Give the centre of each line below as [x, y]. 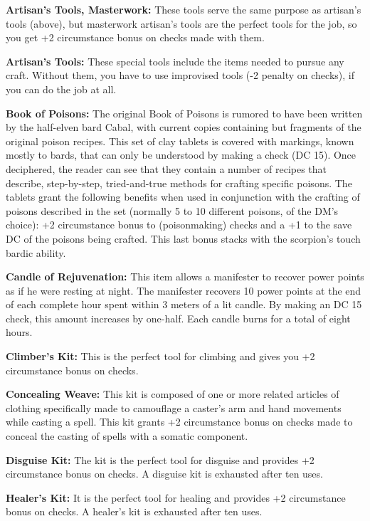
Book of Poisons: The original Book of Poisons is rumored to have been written [184, 113]
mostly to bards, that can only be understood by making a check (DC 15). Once [181, 155]
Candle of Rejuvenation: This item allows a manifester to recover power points [185, 277]
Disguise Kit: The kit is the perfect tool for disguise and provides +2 [160, 459]
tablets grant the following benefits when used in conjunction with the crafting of [183, 197]
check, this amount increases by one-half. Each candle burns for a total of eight [178, 318]
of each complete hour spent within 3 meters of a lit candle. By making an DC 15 [184, 304]
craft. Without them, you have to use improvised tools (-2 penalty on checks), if [180, 75]
